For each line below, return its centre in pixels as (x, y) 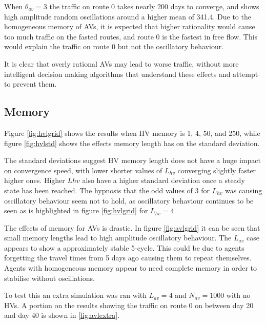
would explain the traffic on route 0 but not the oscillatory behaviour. (114, 46)
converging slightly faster (217, 170)
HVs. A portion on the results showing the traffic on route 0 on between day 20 (129, 305)
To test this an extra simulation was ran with (76, 295)
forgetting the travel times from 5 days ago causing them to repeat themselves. (128, 258)
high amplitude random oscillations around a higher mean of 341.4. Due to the (128, 16)
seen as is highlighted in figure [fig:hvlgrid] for (76, 210)
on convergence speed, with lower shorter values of (83, 170)
